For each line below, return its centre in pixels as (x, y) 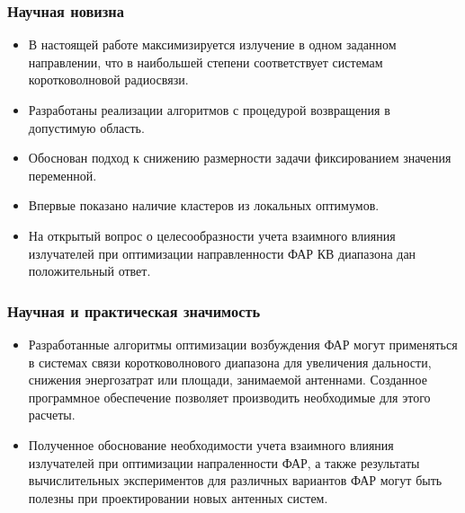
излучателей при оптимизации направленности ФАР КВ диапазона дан (222, 253)
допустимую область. (86, 127)
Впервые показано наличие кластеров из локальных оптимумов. (204, 205)
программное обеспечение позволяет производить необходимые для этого (229, 397)
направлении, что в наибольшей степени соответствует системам (206, 62)
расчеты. (52, 415)
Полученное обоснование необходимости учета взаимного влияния (211, 444)
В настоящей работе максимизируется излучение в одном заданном (212, 44)
